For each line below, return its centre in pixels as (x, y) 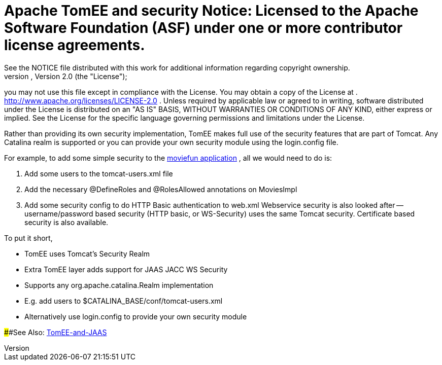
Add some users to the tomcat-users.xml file (99, 173)
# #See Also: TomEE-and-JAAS (56, 332)
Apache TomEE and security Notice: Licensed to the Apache (211, 11)
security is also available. (66, 222)
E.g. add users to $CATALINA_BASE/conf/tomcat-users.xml (124, 301)
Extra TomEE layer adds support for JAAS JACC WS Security (126, 269)
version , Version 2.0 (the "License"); (66, 76)
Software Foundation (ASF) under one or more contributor (203, 28)
